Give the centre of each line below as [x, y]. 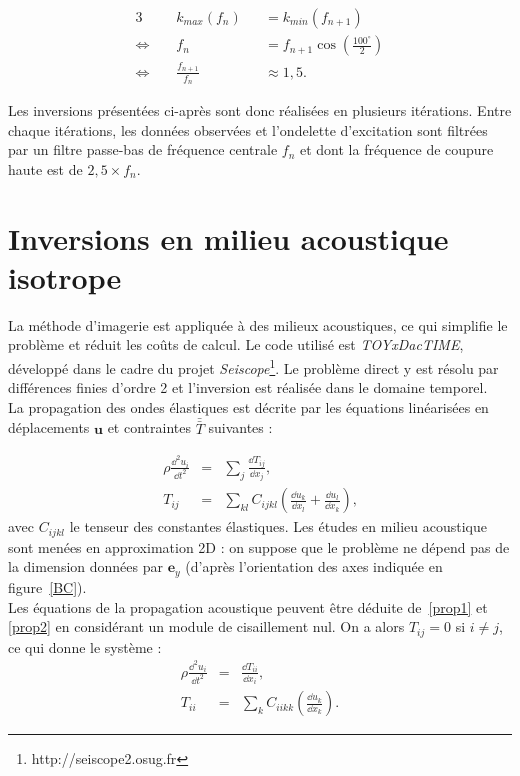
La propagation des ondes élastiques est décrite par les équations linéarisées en [248, 406]
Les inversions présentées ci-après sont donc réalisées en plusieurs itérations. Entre [260, 110]
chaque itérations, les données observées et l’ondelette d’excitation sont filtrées [248, 129]
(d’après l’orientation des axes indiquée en [314, 566]
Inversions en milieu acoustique [228, 237]
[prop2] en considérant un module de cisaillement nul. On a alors [206, 626]
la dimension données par [85, 566]
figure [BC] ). [47, 586]
